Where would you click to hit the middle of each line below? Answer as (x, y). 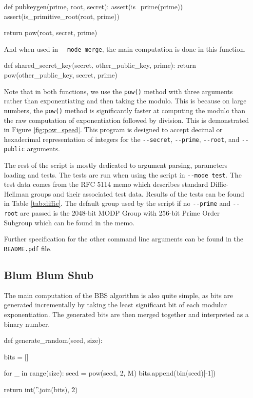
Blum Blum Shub (49, 275)
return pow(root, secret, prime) (51, 32)
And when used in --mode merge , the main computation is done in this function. (125, 49)
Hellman (16, 193)
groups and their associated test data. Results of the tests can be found (137, 193)
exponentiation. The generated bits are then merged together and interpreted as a (126, 314)
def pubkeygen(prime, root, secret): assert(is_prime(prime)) (93, 6)
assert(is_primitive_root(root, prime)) (62, 16)
